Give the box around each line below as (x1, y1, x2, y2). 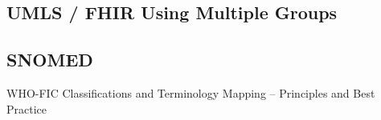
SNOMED (6, 47, 93, 72)
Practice (6, 100, 47, 117)
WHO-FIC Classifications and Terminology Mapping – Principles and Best (6, 84, 375, 101)
